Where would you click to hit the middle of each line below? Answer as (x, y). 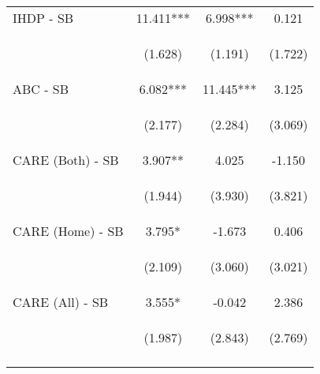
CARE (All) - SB (61, 302)
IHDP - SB (43, 18)
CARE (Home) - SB (68, 231)
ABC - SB (41, 89)
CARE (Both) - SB (66, 160)
